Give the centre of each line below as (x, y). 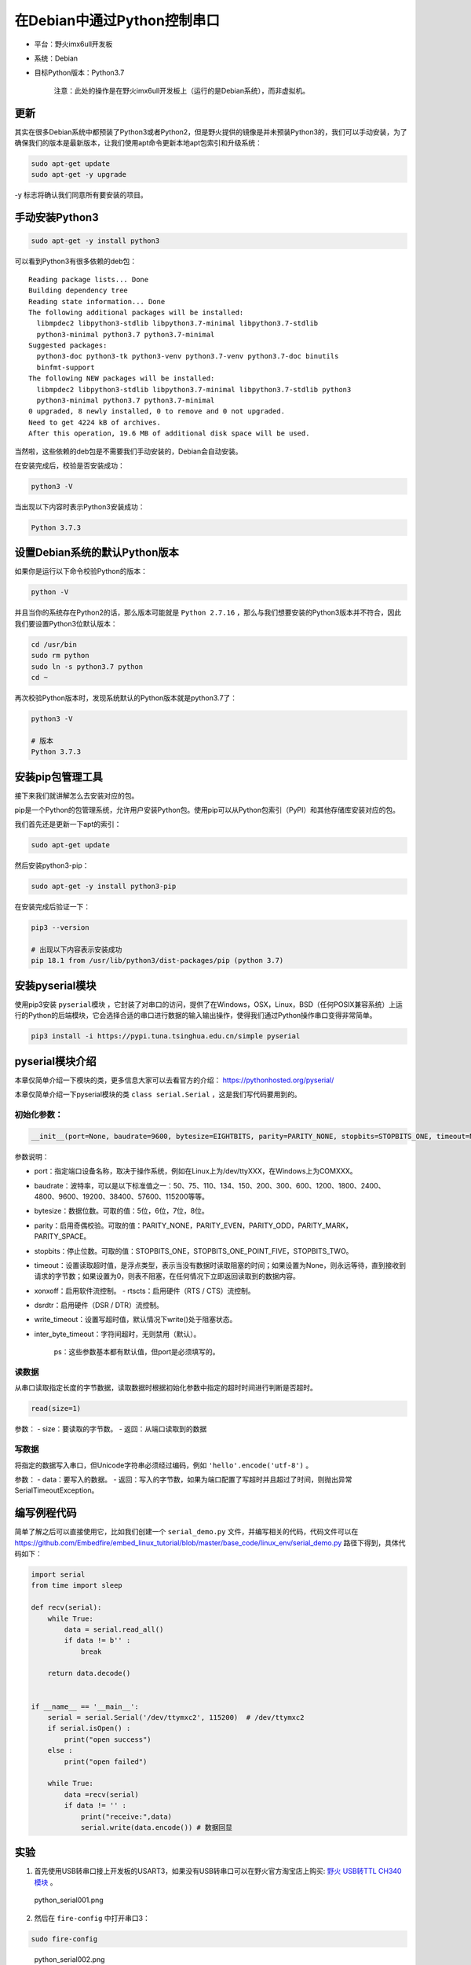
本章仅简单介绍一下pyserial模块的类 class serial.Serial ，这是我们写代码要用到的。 (158, 1095)
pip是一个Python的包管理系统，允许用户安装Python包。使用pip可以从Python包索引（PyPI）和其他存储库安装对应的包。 (207, 810)
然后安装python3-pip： (52, 865)
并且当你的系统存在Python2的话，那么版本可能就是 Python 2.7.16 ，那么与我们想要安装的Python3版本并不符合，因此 (208, 612)
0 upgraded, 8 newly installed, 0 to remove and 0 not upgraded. (157, 411)
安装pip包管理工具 (59, 777)
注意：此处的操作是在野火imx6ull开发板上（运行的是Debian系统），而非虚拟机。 (182, 90)
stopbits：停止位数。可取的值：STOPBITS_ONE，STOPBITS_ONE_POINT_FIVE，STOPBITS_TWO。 (194, 1251)
